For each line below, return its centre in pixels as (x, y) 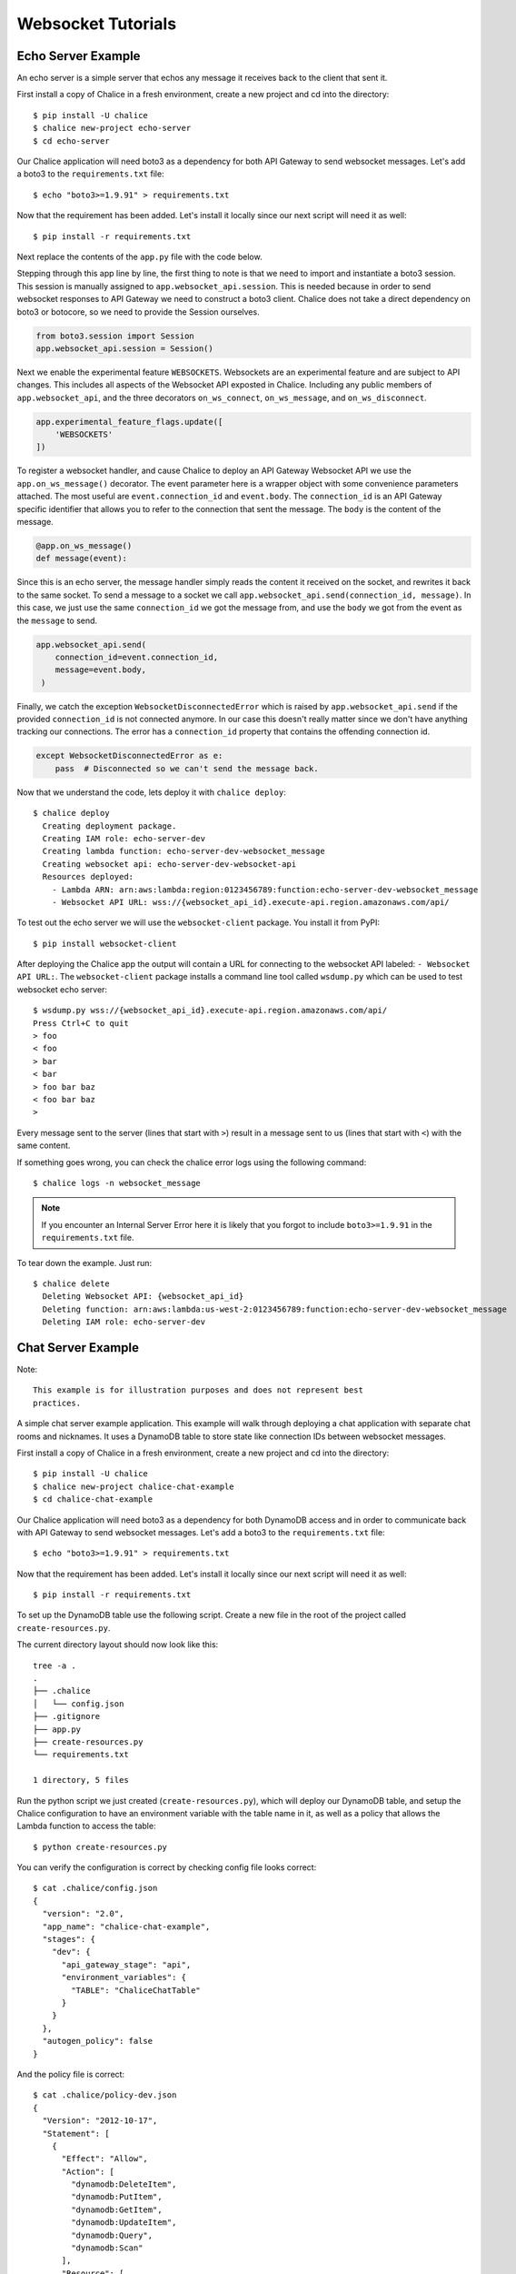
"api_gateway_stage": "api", (126, 1964)
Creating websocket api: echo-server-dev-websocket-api (169, 864)
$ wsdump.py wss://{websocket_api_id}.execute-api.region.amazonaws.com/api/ (210, 1011)
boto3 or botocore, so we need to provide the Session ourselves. (138, 312)
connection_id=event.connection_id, (136, 657)
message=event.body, (101, 670)
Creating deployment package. (109, 826)
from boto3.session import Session (115, 336)
